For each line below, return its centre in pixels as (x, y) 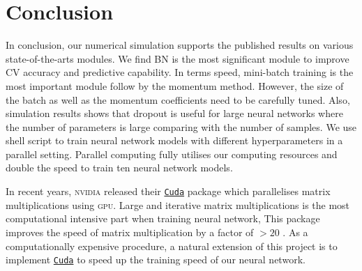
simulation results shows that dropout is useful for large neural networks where (174, 113)
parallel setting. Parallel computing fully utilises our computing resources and (172, 154)
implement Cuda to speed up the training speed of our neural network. (156, 260)
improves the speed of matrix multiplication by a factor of (130, 232)
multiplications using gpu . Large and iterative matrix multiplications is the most (178, 204)
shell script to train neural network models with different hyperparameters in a (174, 140)
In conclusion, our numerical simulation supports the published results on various (180, 45)
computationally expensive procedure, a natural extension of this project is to (172, 246)
